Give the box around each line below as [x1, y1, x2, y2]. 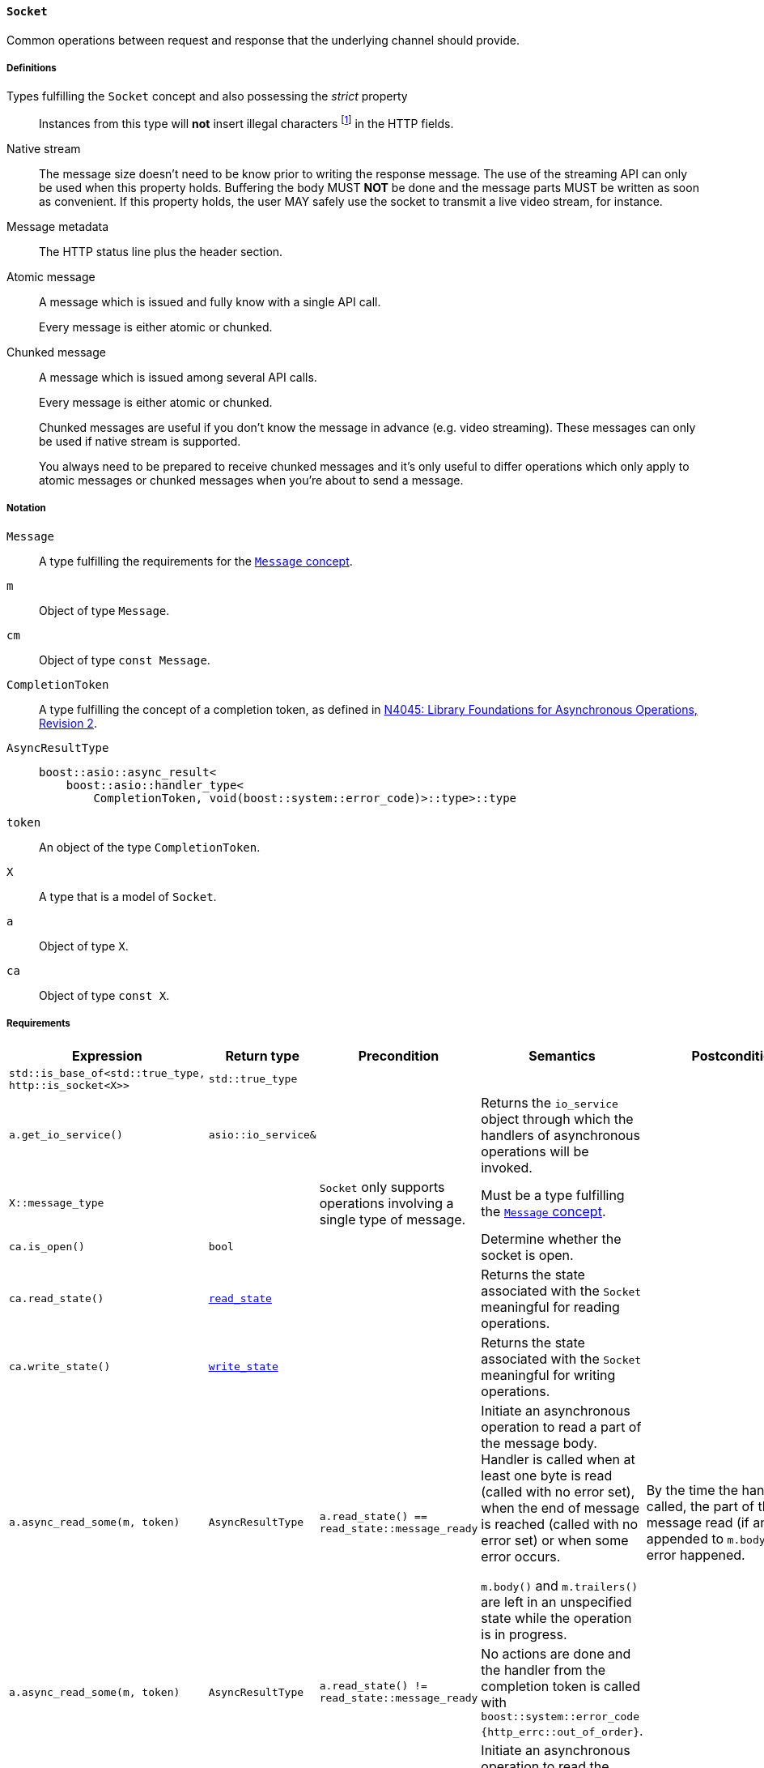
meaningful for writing [481, 1366, 616, 1383]
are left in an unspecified [481, 1593, 632, 1610]
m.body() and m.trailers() [481, 1577, 639, 1594]
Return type [225, 1047, 299, 1064]
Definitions [6, 62, 57, 74]
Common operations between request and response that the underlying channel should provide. [6, 32, 520, 47]
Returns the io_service [481, 1094, 618, 1111]
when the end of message [481, 1499, 640, 1516]
